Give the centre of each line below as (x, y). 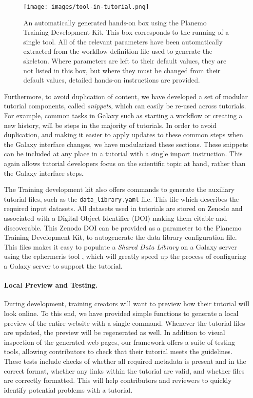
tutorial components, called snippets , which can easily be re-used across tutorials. (125, 106)
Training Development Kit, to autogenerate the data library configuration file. (121, 237)
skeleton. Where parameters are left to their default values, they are (125, 61)
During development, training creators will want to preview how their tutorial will (127, 304)
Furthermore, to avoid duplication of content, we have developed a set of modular (126, 96)
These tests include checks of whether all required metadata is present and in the (125, 361)
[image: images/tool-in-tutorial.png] (86, 7)
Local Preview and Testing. (51, 285)
